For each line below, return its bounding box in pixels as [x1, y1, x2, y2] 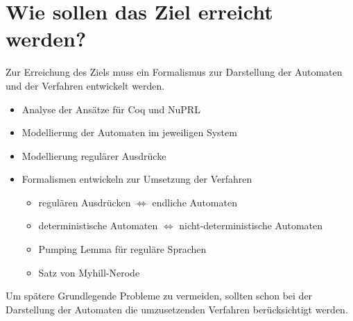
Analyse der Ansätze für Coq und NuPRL [21, 101, 200, 116]
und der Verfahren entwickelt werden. [6, 78, 165, 92]
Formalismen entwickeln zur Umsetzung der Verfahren [21, 172, 252, 186]
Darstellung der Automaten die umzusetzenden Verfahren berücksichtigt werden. [6, 302, 348, 316]
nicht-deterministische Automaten [179, 218, 323, 233]
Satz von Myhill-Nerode [38, 265, 140, 279]
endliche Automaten [152, 195, 237, 209]
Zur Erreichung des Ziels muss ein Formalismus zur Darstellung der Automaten [6, 65, 343, 79]
